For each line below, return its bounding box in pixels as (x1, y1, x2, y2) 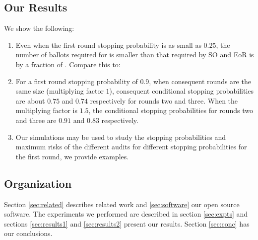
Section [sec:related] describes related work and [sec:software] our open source (4, 199, 240, 209)
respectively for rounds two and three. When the (90, 95, 238, 106)
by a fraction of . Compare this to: (15, 59, 121, 69)
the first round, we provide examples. (15, 151, 129, 161)
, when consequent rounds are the (149, 76, 251, 86)
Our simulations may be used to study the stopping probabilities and (15, 131, 226, 142)
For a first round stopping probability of (15, 76, 138, 86)
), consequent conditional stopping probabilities (109, 86, 254, 96)
